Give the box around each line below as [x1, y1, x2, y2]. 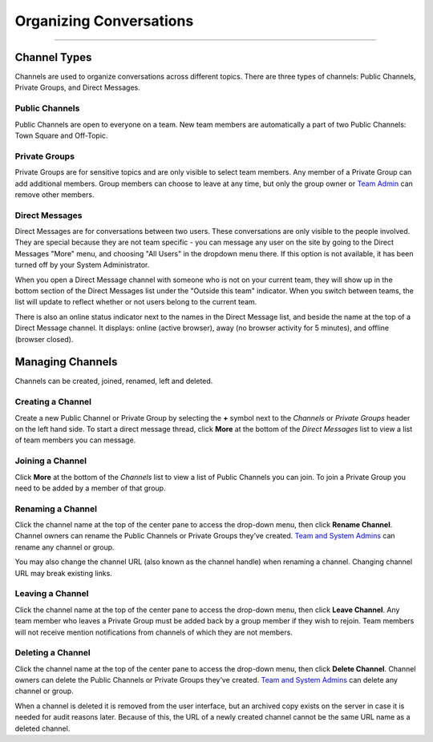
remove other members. [14, 189, 95, 200]
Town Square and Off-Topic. [14, 131, 108, 140]
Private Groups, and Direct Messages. [14, 83, 140, 92]
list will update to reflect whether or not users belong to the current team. [14, 297, 257, 307]
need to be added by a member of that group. [14, 483, 166, 493]
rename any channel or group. [14, 542, 115, 552]
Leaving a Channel [14, 588, 89, 599]
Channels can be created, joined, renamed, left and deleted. [14, 377, 213, 386]
